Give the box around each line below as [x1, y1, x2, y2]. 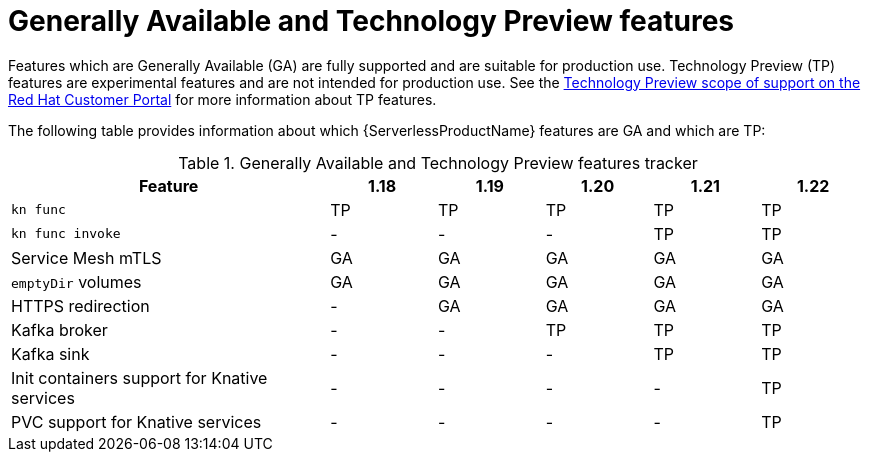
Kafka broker [11, 319, 108, 340]
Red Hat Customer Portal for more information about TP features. [8, 90, 437, 108]
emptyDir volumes [11, 271, 142, 292]
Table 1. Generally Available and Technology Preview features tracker [178, 152, 698, 173]
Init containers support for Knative [11, 367, 268, 388]
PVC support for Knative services [11, 411, 262, 432]
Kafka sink [11, 343, 90, 364]
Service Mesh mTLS [11, 247, 162, 268]
